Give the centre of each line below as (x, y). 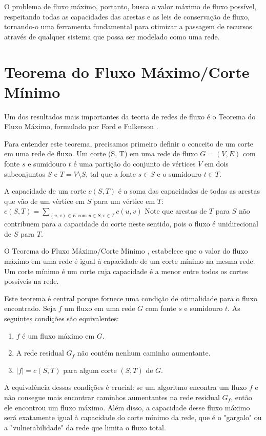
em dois (217, 164)
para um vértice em (125, 201)
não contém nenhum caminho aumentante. (144, 353)
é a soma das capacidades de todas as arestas (189, 191)
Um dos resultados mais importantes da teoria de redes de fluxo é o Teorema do (130, 116)
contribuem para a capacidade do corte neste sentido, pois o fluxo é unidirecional (131, 224)
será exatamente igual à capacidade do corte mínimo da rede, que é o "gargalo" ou (133, 417)
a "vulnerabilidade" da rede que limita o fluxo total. (85, 427)
